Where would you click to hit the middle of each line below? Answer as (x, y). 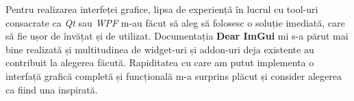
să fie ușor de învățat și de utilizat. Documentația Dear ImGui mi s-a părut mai (177, 36)
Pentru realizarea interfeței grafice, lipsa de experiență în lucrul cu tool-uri (162, 9)
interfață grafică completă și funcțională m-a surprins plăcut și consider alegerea (174, 75)
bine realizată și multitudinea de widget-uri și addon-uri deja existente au (160, 49)
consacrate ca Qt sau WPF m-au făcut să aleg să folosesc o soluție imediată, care (175, 22)
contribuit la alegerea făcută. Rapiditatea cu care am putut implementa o (160, 62)
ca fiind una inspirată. (52, 89)
